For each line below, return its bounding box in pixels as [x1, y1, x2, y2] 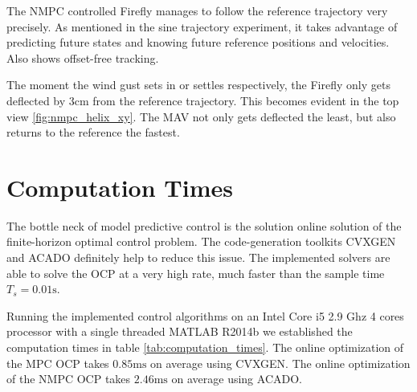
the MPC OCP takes [6, 354, 109, 371]
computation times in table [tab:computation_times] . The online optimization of [6, 339, 404, 356]
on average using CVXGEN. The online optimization [150, 354, 411, 371]
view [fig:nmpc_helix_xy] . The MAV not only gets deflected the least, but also [6, 108, 396, 125]
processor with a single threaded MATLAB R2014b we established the [6, 323, 353, 340]
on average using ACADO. [171, 370, 302, 387]
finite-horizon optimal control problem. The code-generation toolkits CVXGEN [6, 233, 396, 250]
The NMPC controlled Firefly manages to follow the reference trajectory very [6, 2, 388, 18]
